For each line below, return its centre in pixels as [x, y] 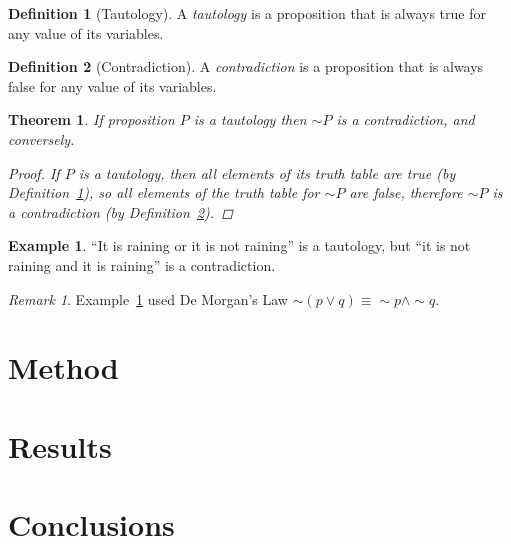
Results [60, 445]
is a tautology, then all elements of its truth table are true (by [267, 172]
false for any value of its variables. [112, 85]
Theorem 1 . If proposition [91, 119]
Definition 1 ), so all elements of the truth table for [164, 192]
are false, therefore [406, 192]
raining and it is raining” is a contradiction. [142, 264]
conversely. [41, 138]
